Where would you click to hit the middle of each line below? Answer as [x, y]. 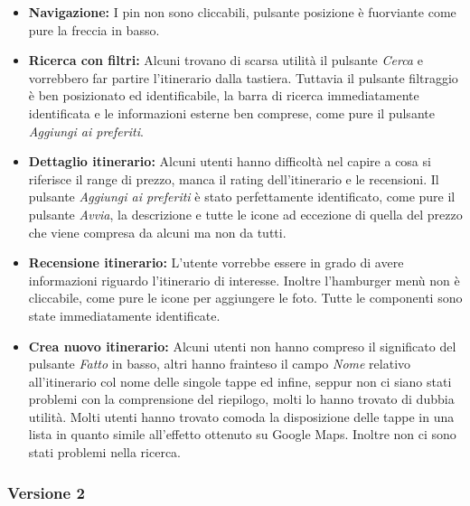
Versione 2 [46, 492]
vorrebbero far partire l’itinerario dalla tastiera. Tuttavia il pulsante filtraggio [243, 77]
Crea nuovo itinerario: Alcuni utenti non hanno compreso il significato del [242, 346]
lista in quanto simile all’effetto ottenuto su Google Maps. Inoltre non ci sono [242, 434]
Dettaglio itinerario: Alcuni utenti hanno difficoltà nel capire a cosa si [230, 161]
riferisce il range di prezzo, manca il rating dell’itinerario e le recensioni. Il [234, 178]
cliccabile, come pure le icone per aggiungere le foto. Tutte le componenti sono [245, 298]
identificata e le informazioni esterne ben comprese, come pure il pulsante [231, 112]
